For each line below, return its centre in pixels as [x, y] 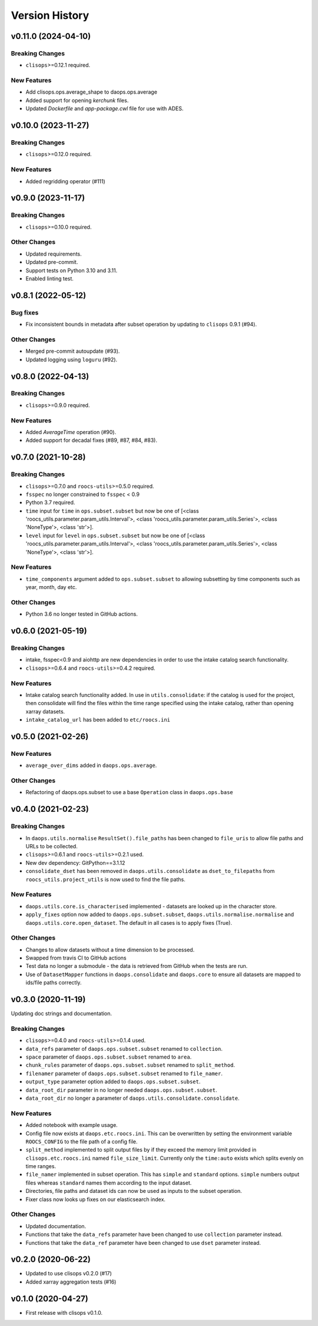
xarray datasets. [45, 711]
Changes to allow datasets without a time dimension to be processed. [110, 950]
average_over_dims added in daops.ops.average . [91, 765]
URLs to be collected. [52, 846]
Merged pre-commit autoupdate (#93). [73, 351]
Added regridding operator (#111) [65, 181]
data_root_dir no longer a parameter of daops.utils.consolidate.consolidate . [132, 1098]
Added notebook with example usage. [72, 1125]
